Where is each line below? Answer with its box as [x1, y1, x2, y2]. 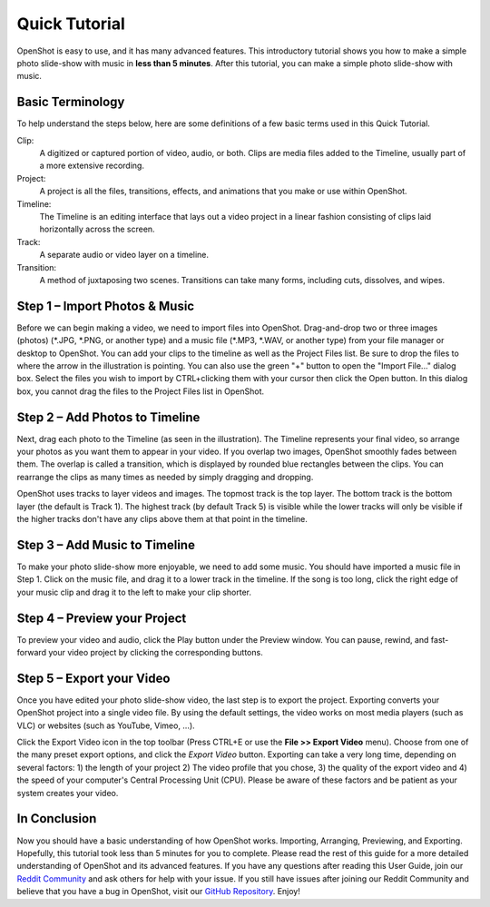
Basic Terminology [16, 94, 125, 110]
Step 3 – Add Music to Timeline [16, 537, 195, 553]
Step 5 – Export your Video [16, 670, 171, 685]
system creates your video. [16, 787, 119, 798]
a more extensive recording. [39, 160, 145, 172]
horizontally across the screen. [39, 223, 155, 235]
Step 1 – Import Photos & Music [16, 298, 195, 313]
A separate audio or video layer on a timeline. [39, 250, 209, 261]
